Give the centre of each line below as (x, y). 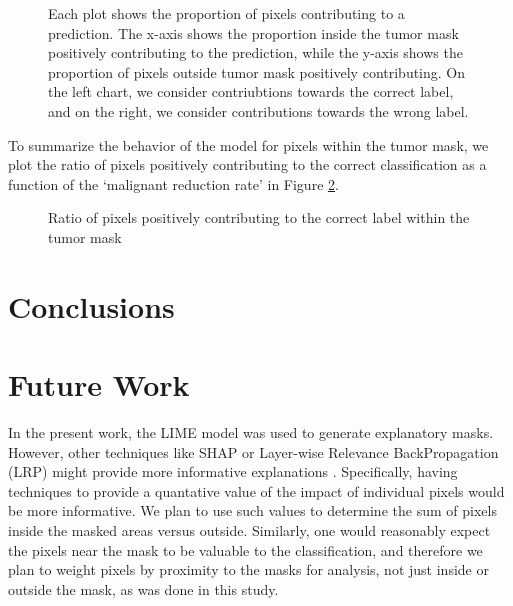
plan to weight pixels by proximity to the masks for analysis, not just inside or (248, 569)
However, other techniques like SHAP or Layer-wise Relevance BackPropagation (253, 451)
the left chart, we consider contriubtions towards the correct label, (251, 91)
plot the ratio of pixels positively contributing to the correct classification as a (247, 164)
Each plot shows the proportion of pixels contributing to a (226, 13)
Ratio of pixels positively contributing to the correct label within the (259, 217)
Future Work (99, 384)
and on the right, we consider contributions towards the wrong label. (258, 110)
